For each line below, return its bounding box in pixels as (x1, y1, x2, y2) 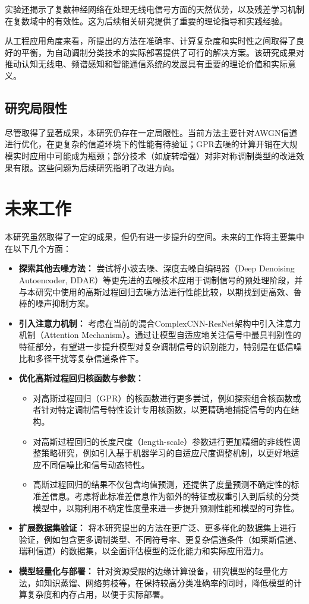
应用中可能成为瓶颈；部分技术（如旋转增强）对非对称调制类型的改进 (29, 149, 296, 162)
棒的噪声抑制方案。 (18, 297, 94, 309)
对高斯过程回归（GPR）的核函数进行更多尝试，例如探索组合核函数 (33, 391, 293, 404)
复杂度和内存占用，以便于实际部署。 (27, 588, 169, 600)
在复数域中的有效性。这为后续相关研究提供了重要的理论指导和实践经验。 (5, 14, 288, 27)
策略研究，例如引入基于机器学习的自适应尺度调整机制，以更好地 (41, 447, 291, 459)
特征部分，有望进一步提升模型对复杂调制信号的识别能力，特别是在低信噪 (18, 340, 302, 353)
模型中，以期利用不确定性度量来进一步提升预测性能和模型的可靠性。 (33, 501, 299, 514)
